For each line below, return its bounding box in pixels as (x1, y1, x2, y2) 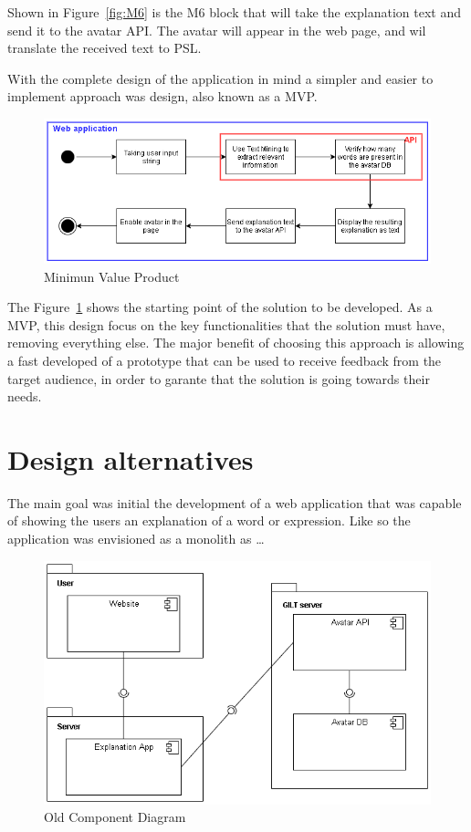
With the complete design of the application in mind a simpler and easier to (7, 68, 434, 88)
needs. (7, 387, 42, 406)
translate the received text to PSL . (7, 38, 202, 57)
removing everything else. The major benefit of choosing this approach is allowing (7, 333, 465, 352)
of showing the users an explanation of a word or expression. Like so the (7, 511, 411, 530)
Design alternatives (7, 440, 254, 477)
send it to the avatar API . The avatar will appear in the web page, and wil (7, 20, 426, 39)
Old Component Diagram (44, 807, 186, 827)
